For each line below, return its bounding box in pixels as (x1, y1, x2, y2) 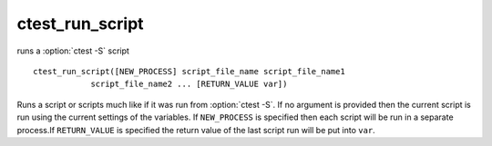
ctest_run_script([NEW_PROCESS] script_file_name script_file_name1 (33, 66, 345, 76)
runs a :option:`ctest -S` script (16, 45, 129, 56)
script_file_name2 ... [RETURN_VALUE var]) (90, 79, 288, 90)
